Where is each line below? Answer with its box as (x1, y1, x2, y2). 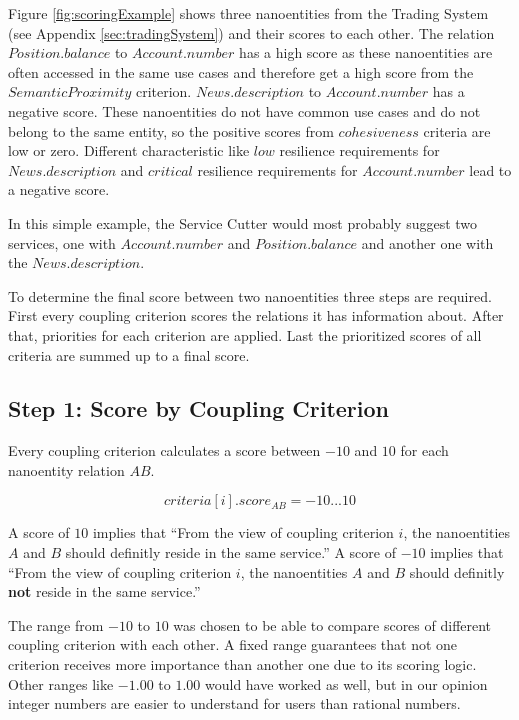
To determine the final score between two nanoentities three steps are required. (8, 285, 492, 306)
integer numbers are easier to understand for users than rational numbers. (8, 693, 461, 714)
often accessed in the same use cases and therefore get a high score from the (8, 61, 474, 82)
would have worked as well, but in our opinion (204, 673, 488, 694)
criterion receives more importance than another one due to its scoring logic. (8, 654, 477, 675)
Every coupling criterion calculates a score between (8, 440, 321, 461)
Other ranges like (8, 673, 114, 694)
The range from (8, 614, 104, 635)
